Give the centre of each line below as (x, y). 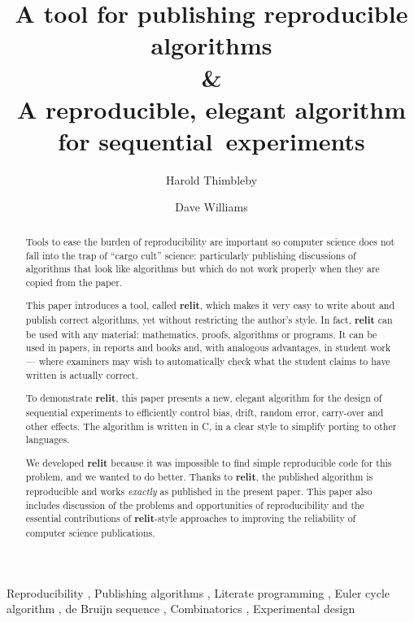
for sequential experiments (211, 140)
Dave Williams (211, 207)
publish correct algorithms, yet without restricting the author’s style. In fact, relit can (209, 320)
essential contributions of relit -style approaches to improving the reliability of (191, 519)
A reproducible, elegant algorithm (211, 109)
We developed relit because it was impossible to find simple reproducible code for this (209, 463)
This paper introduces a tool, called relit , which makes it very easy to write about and (210, 306)
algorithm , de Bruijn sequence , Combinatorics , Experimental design (181, 609)
